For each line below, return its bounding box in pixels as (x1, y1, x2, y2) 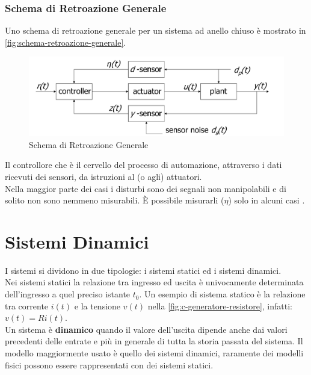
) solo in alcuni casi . (228, 194, 305, 206)
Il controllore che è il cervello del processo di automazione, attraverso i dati (5, 158, 282, 171)
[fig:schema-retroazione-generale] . (5, 36, 126, 48)
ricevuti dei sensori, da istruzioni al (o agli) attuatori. (5, 170, 202, 182)
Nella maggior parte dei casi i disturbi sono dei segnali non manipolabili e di (5, 182, 286, 194)
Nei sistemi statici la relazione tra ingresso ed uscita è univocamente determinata (5, 276, 304, 288)
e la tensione (74, 299, 121, 312)
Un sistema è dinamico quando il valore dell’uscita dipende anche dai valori (5, 323, 288, 335)
